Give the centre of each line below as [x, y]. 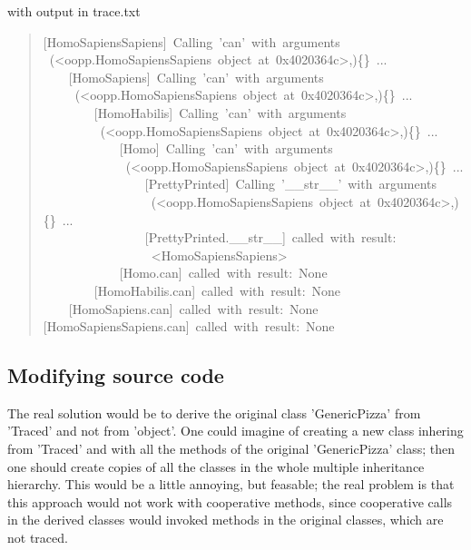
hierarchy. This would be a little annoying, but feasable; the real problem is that [231, 484]
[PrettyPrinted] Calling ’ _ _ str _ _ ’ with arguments [291, 184]
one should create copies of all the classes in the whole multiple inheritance [216, 466]
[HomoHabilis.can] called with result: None [217, 290]
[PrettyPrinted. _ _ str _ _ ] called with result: [270, 237]
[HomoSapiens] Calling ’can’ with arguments [196, 77]
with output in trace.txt [74, 11]
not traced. [38, 538]
